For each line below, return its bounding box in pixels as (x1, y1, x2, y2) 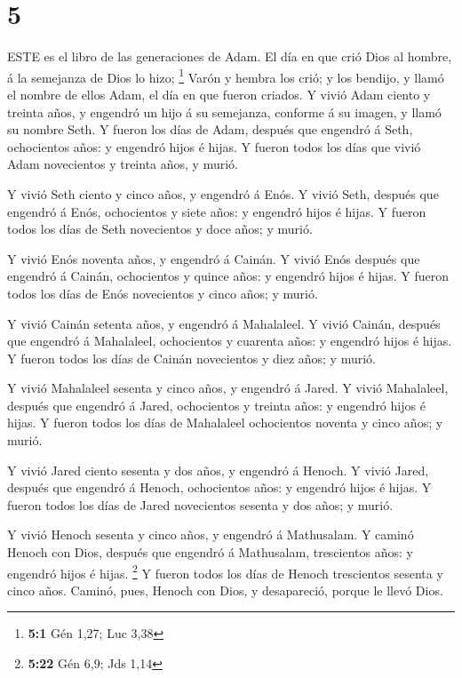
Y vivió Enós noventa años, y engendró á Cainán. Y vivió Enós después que (7, 249, 420, 267)
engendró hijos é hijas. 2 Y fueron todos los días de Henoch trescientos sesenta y (7, 561, 443, 582)
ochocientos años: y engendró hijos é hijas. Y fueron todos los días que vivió (7, 137, 421, 156)
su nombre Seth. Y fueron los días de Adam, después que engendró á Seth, (7, 120, 413, 139)
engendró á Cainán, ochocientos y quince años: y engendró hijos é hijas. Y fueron (7, 267, 450, 285)
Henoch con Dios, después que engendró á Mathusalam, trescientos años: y (7, 543, 413, 562)
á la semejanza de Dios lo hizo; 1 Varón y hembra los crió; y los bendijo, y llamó (7, 65, 444, 86)
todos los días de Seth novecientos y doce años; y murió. (7, 219, 313, 238)
